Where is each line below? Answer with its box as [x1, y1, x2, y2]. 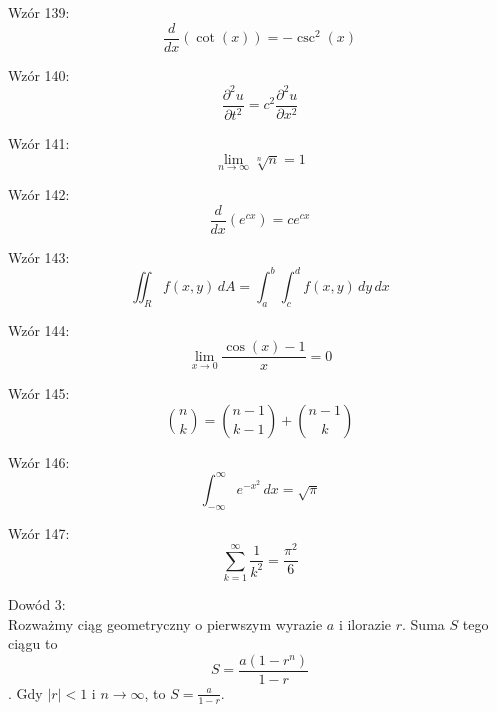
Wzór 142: [8, 183, 70, 204]
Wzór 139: [8, 2, 70, 22]
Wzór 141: [8, 133, 70, 154]
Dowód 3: [8, 594, 66, 615]
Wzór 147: [8, 522, 70, 543]
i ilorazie [338, 613, 392, 634]
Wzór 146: [8, 451, 70, 472]
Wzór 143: [8, 246, 70, 267]
